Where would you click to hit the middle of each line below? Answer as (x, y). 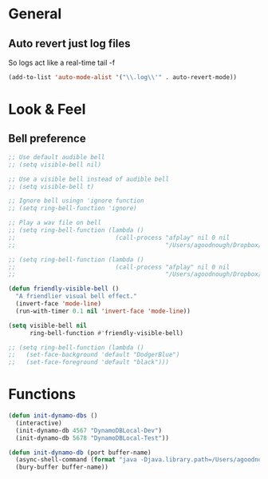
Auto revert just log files (69, 44)
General (35, 14)
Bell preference (47, 139)
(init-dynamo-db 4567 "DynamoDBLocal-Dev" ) (89, 430)
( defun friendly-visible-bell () (64, 289)
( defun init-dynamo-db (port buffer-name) (80, 453)
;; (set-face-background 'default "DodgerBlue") (94, 355)
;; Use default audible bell (57, 157)
